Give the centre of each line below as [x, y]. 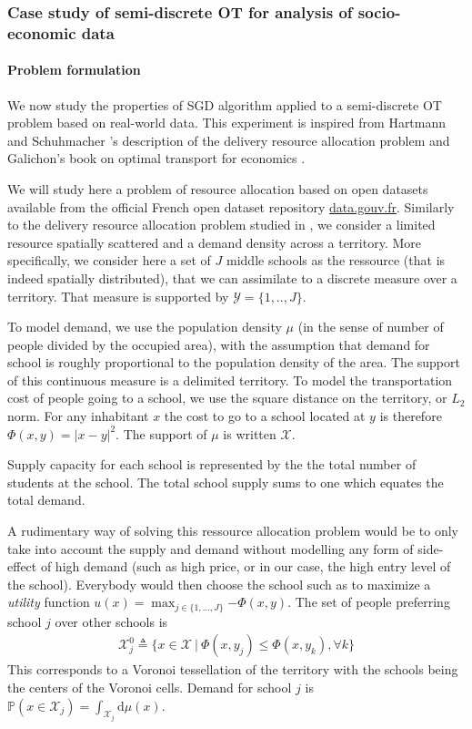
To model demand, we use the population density [145, 327]
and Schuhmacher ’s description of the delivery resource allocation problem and [229, 140]
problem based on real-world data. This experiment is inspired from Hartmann [227, 123]
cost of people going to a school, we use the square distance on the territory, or [227, 398]
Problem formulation [74, 70]
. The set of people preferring [369, 602]
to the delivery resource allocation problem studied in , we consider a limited [221, 225]
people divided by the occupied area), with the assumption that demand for [219, 344]
